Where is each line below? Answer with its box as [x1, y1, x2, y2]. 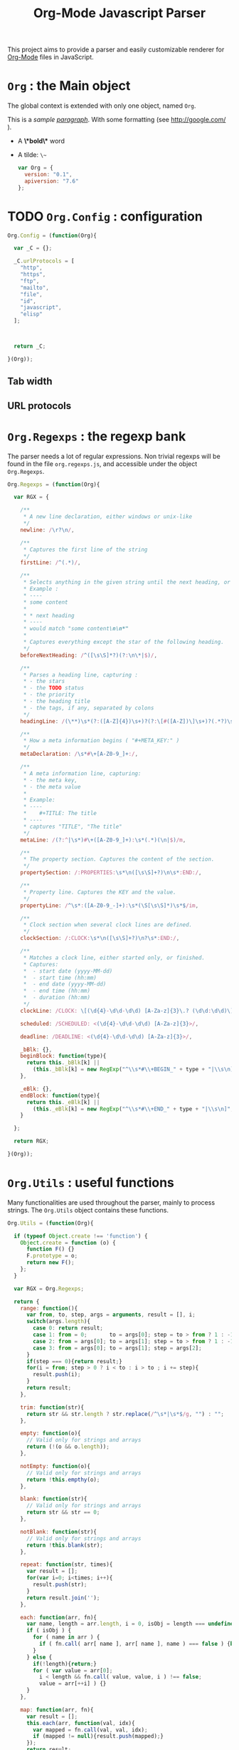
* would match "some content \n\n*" [23, 625, 129, 632]
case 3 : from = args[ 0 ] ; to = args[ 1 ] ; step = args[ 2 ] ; [33, 1344, 202, 1352]
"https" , [20, 271, 46, 278]
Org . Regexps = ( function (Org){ [7, 480, 100, 488]
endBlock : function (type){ [20, 1092, 100, 1099]
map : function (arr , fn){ [20, 1706, 94, 1714]
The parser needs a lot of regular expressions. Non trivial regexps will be [7, 452, 221, 460]
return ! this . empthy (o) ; [26, 1476, 100, 1483]
